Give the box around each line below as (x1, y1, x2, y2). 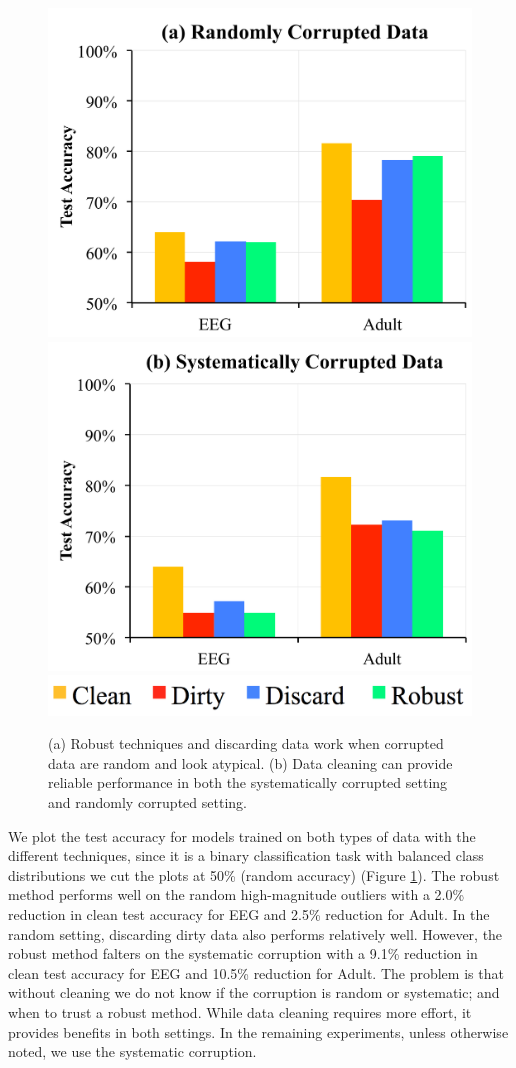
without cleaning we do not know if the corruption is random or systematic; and (8, 982, 500, 1003)
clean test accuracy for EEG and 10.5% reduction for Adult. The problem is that (8, 962, 504, 983)
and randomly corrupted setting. (48, 791, 247, 812)
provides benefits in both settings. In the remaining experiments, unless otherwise (8, 1021, 509, 1042)
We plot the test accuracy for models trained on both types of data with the (8, 825, 476, 846)
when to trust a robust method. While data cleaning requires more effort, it (8, 1001, 472, 1022)
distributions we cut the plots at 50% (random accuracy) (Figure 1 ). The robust (8, 864, 500, 885)
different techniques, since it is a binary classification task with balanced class (8, 845, 484, 866)
